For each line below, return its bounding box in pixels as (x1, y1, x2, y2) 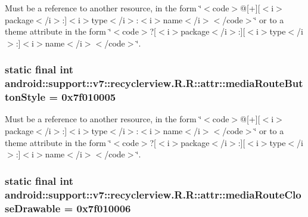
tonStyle (5, 89, 46, 104)
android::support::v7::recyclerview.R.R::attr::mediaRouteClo (5, 187, 301, 201)
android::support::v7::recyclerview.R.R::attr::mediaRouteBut (5, 76, 303, 91)
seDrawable (5, 200, 61, 215)
